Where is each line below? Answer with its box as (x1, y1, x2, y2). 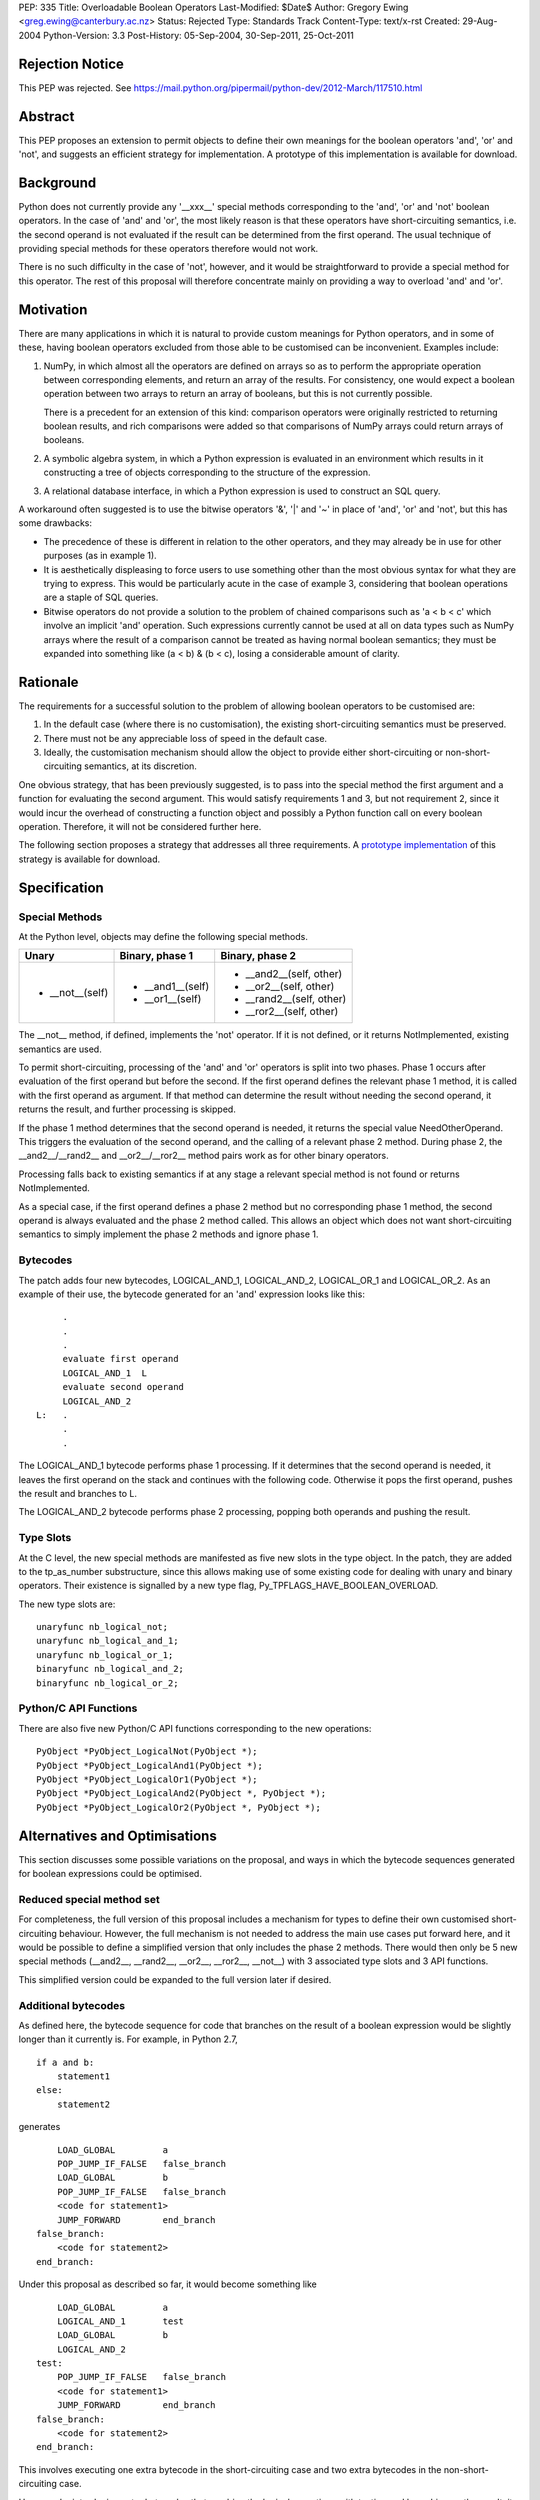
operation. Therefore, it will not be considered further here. (18, 820, 262, 832)
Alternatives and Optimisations (18, 1827, 217, 1844)
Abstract (18, 108, 75, 125)
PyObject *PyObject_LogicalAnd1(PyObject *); (36, 1760, 264, 1771)
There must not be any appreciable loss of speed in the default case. (43, 732, 328, 744)
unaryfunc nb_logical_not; (36, 1621, 169, 1633)
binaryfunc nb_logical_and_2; (36, 1663, 185, 1675)
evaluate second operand (62, 1381, 185, 1393)
